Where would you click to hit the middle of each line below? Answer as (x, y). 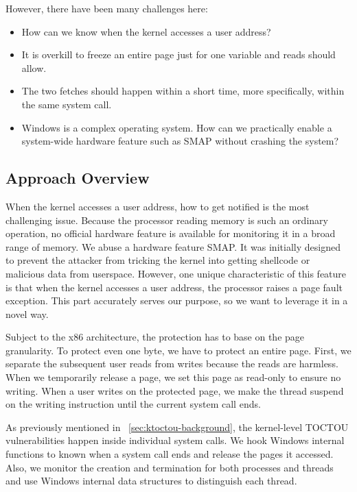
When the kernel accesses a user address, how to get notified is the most (158, 206)
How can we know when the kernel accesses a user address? (146, 31)
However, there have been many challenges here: (107, 8)
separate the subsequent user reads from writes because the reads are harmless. (172, 364)
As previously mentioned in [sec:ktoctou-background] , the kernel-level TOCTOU (177, 427)
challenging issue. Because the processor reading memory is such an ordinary (167, 220)
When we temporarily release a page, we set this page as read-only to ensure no (173, 377)
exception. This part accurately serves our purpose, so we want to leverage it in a (177, 300)
